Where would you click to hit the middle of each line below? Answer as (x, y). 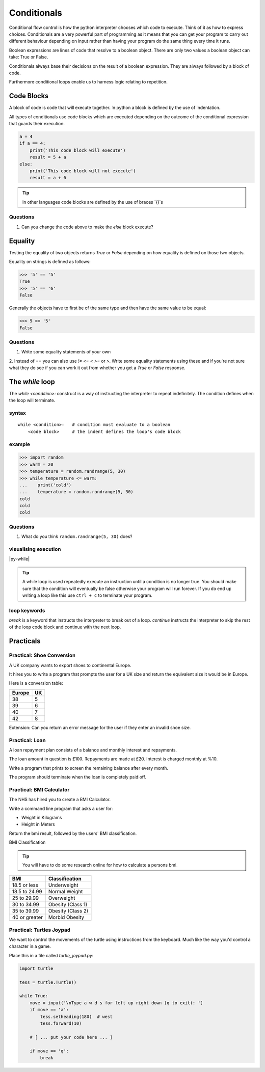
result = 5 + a (48, 157)
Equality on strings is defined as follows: (50, 262)
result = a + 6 (48, 178)
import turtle (36, 968)
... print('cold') (45, 485)
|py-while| (19, 559)
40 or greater (27, 917)
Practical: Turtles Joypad (40, 930)
